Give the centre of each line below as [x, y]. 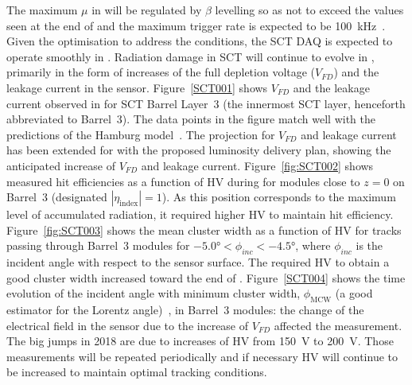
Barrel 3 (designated [57, 197]
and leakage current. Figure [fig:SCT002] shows [257, 165]
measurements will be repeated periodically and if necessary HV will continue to [202, 356]
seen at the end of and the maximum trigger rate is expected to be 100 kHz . [196, 25]
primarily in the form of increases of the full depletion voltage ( [161, 72]
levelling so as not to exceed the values [309, 10]
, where [313, 245]
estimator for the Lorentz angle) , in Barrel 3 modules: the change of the [185, 310]
